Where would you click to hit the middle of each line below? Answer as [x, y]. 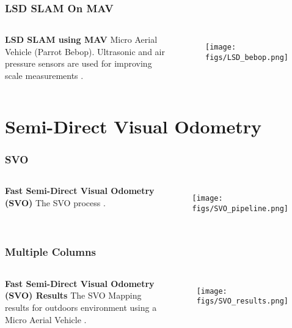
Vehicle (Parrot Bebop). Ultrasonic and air [85, 51]
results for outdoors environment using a [81, 307]
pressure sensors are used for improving [78, 63]
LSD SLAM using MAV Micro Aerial [81, 39]
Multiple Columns [50, 252]
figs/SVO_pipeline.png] [240, 208]
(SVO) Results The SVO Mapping [73, 295]
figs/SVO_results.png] [243, 301]
